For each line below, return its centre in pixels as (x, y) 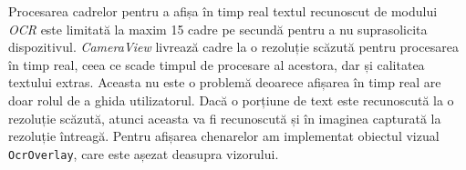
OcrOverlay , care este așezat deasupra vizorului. (144, 153)
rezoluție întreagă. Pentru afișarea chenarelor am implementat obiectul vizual (224, 136)
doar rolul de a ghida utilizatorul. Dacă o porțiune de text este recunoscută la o (231, 100)
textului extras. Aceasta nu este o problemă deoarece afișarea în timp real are (225, 82)
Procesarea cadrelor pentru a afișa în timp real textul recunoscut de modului (223, 11)
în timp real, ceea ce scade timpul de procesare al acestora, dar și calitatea (217, 64)
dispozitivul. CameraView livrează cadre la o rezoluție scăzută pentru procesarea (233, 47)
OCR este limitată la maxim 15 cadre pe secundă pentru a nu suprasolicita (218, 29)
